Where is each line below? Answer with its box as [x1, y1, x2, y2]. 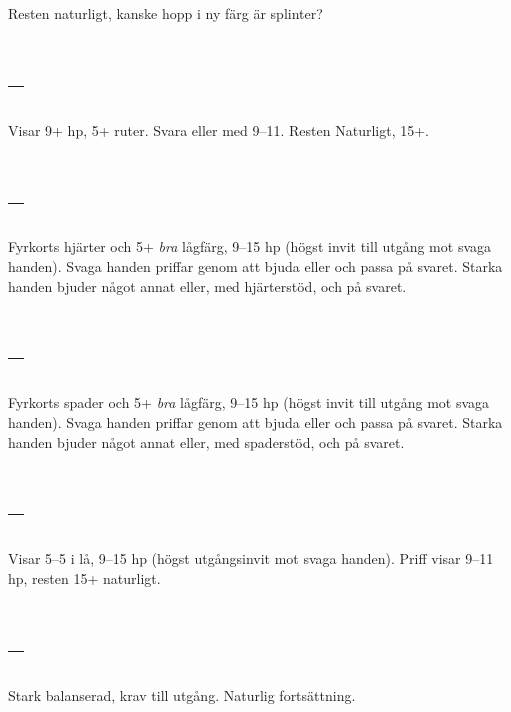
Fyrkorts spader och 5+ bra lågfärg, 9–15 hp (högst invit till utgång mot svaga [8, 392, 490, 413]
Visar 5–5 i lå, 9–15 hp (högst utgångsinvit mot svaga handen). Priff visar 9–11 [8, 548, 494, 569]
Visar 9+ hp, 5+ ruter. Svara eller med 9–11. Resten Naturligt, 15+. [8, 119, 429, 140]
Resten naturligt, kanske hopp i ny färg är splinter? [8, 3, 323, 23]
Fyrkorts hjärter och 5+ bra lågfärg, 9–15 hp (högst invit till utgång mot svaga [8, 236, 492, 257]
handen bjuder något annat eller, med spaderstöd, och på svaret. [8, 431, 405, 452]
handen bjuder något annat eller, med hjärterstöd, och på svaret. [8, 275, 407, 296]
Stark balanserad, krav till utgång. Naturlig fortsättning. [8, 684, 356, 705]
